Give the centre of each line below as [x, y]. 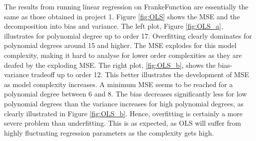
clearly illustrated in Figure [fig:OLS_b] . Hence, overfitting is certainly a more [123, 113]
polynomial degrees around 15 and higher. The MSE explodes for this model [120, 45]
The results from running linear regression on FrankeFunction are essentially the [126, 6]
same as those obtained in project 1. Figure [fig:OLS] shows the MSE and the [122, 16]
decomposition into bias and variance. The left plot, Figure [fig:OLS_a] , [114, 26]
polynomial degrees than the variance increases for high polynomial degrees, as [124, 103]
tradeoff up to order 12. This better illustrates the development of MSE [140, 74]
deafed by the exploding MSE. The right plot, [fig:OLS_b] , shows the [110, 65]
